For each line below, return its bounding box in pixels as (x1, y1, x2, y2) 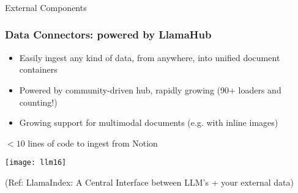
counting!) (19, 95, 58, 108)
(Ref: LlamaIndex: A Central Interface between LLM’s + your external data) (5, 175, 294, 188)
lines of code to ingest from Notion (28, 136, 158, 149)
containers (19, 63, 58, 76)
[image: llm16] (5, 158, 67, 167)
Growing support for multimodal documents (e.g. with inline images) (19, 116, 278, 129)
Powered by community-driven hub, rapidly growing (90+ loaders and (19, 83, 281, 96)
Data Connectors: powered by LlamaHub (5, 27, 212, 42)
